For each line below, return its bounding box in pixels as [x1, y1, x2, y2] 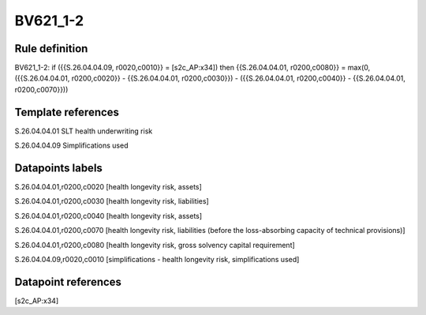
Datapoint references [14, 275, 122, 288]
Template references [14, 105, 120, 118]
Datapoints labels [14, 161, 103, 174]
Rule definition [14, 42, 88, 55]
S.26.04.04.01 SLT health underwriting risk [14, 126, 153, 136]
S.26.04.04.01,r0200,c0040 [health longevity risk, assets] [14, 211, 203, 220]
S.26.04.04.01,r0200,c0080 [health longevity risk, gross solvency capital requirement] [14, 240, 295, 249]
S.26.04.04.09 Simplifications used [14, 141, 129, 150]
